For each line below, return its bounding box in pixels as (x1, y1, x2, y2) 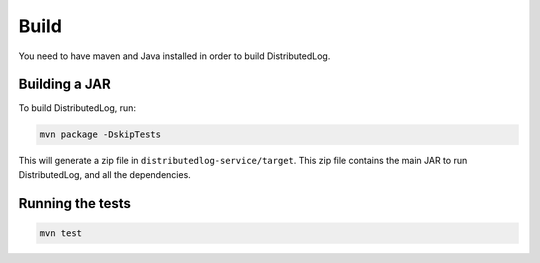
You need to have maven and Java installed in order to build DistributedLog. (18, 50, 331, 62)
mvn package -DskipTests (39, 129, 162, 140)
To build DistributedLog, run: (18, 102, 137, 114)
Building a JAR (18, 76, 112, 93)
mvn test (39, 227, 83, 239)
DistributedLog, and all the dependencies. (18, 168, 192, 180)
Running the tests (18, 195, 132, 212)
